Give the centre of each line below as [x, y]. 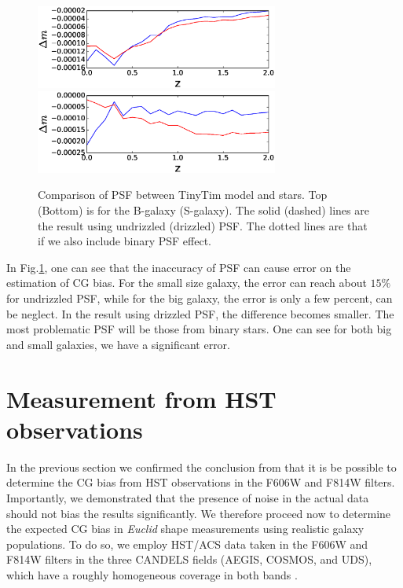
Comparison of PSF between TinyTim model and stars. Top [183, 195]
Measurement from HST [141, 398]
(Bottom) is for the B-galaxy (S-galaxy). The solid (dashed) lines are [203, 210]
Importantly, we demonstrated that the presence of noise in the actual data [188, 497]
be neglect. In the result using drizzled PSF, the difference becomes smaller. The [200, 313]
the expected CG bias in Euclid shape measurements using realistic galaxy [185, 529]
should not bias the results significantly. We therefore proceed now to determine [199, 513]
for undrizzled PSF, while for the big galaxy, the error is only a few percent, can [200, 298]
